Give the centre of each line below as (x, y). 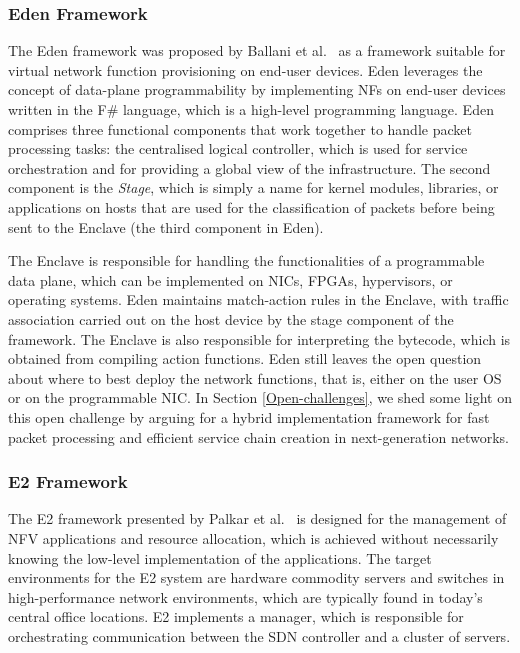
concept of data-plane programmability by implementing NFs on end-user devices (257, 89)
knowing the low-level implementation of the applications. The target (220, 557)
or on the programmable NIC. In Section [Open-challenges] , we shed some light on (260, 397)
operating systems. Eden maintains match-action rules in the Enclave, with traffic (258, 299)
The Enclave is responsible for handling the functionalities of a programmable (246, 260)
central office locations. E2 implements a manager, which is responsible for (236, 616)
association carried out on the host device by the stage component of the (231, 318)
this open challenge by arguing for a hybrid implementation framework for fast (249, 416)
